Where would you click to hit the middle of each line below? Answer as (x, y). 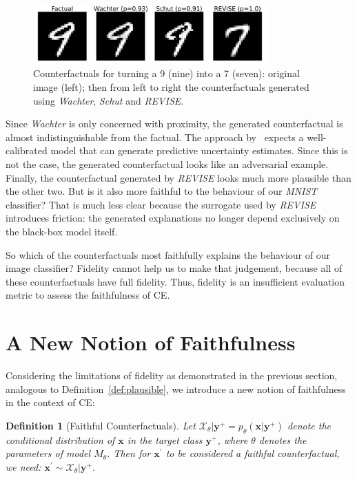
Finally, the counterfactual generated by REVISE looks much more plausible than (178, 177)
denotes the (283, 439)
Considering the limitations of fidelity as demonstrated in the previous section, (172, 375)
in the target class (165, 439)
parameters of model (48, 453)
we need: (23, 466)
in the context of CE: (50, 402)
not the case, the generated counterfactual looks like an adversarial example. (167, 163)
